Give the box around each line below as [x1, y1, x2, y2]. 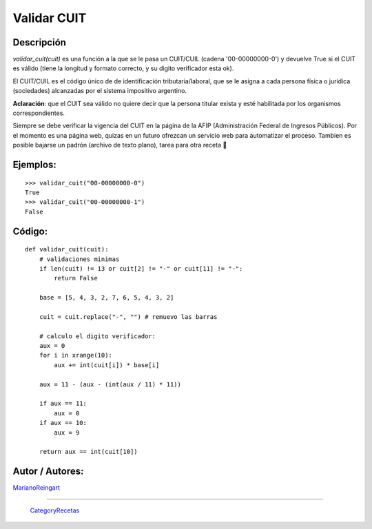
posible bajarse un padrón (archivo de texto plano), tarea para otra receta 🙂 [12, 141, 227, 149]
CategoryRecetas [30, 506, 80, 515]
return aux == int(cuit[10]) [39, 448, 138, 456]
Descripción [12, 37, 67, 48]
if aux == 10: [39, 419, 87, 427]
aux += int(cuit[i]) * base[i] [54, 361, 160, 369]
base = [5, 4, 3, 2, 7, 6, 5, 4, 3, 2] [39, 293, 174, 302]
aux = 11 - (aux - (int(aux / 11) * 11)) [39, 380, 182, 388]
